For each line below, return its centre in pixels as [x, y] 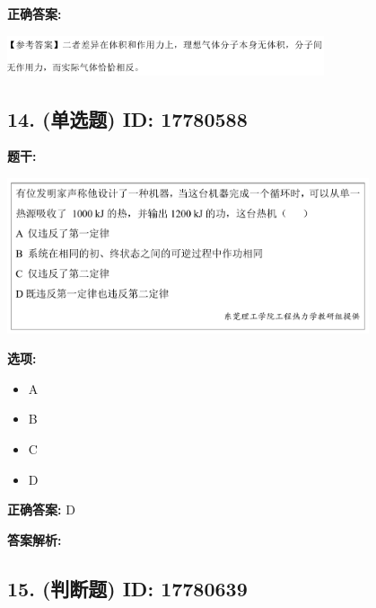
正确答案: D [41, 510]
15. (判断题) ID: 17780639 [127, 588]
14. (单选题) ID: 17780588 [127, 118]
